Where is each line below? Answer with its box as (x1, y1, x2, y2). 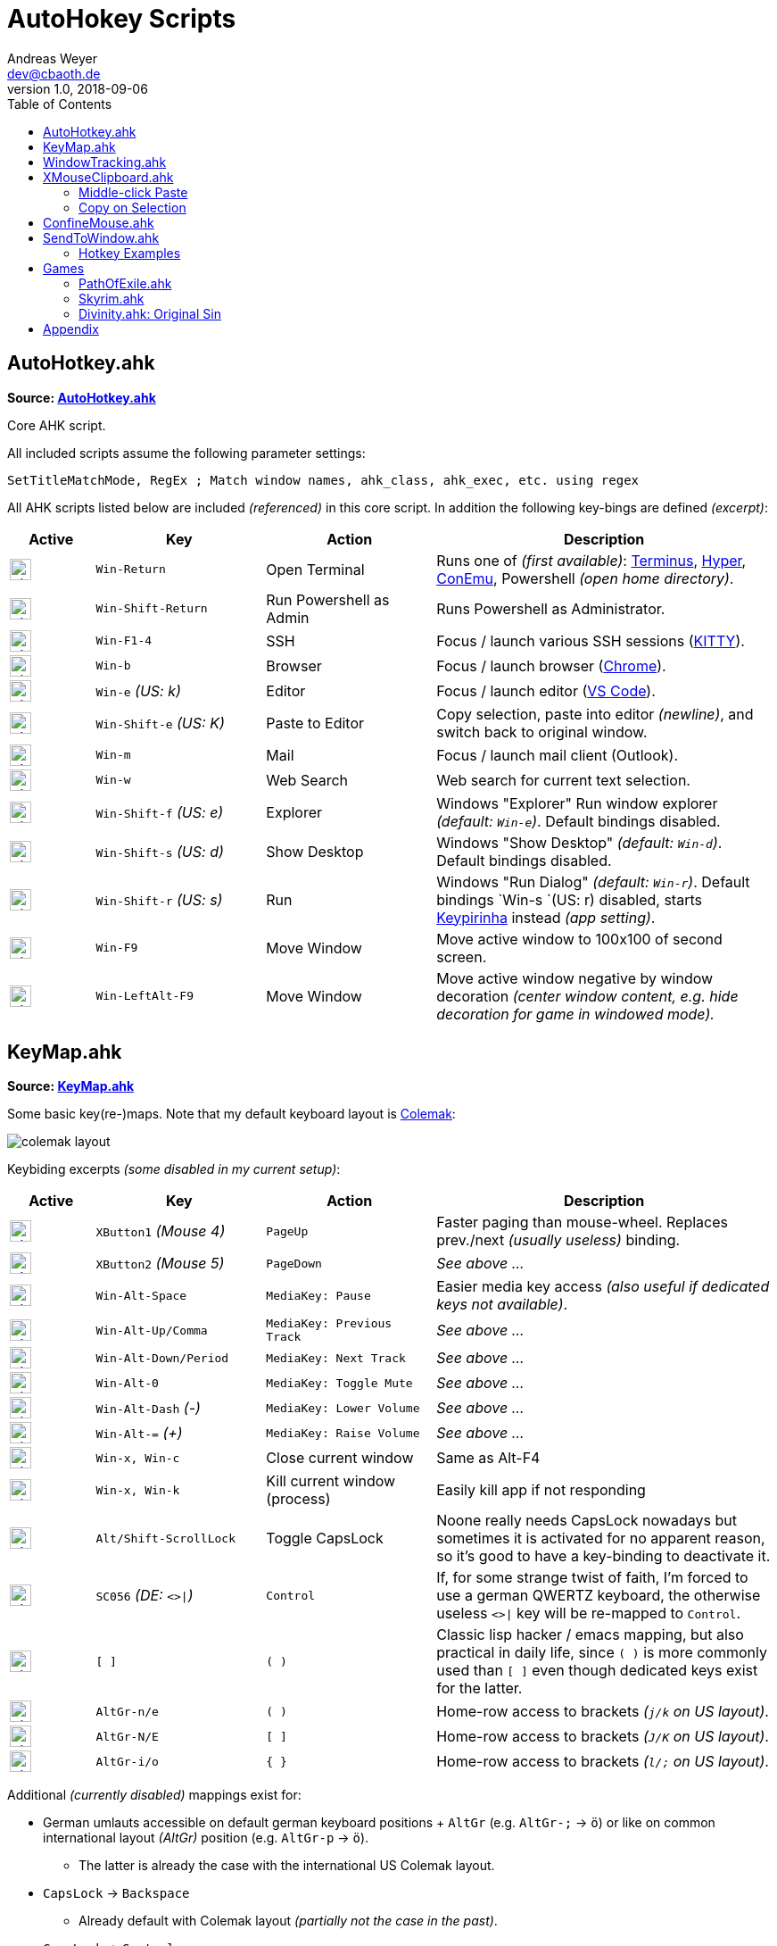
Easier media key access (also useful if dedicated (436, 1277, 770, 1296)
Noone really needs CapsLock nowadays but (436, 1511, 737, 1530)
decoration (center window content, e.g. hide (436, 986, 739, 1005)
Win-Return (95, 562, 166, 577)
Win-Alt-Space (95, 1288, 187, 1302)
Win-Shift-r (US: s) (95, 890, 223, 909)
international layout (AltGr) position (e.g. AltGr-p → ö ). (43, 1830, 369, 1846)
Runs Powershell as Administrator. (436, 599, 665, 618)
